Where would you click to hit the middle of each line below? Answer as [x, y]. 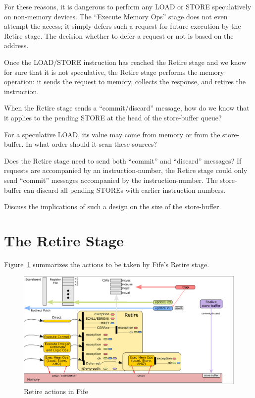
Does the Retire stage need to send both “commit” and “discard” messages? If [123, 160]
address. [16, 45]
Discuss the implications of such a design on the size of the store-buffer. [113, 206]
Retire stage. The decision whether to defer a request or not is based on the [119, 35]
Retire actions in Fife [56, 391]
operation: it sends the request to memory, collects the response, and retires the [125, 82]
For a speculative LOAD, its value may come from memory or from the [112, 134]
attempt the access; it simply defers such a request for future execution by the [123, 26]
